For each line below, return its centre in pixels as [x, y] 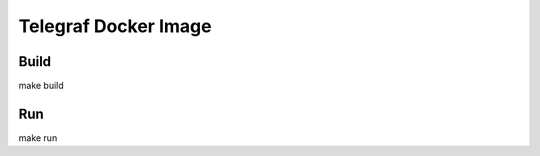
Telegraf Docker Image [115, 26]
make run [38, 137]
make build [41, 86]
